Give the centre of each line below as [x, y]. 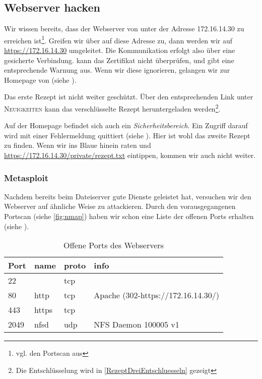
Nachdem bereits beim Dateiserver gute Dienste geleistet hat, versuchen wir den [128, 196]
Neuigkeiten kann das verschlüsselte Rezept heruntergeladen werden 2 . [112, 108]
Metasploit [26, 177]
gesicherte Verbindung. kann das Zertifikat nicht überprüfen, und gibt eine [119, 60]
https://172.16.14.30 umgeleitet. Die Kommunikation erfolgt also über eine [120, 50]
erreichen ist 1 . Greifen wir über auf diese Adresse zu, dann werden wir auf [118, 39]
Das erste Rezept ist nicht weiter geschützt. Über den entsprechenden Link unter [129, 97]
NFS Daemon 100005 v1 [137, 324]
